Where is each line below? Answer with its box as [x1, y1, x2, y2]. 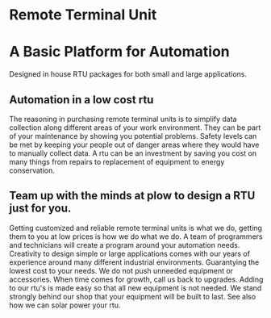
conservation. [9, 165, 56, 175]
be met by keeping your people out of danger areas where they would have [9, 140, 260, 149]
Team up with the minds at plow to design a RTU [9, 189, 256, 203]
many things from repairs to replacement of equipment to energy [9, 157, 225, 166]
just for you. [9, 202, 72, 215]
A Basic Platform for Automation [9, 43, 231, 61]
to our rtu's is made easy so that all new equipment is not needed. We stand [9, 282, 262, 292]
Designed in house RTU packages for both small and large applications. [9, 69, 248, 79]
